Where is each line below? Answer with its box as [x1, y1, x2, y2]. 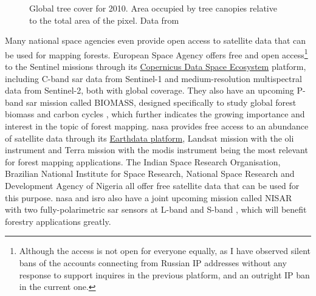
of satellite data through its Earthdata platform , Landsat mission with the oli [5, 131, 294, 144]
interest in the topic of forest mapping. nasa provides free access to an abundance [5, 120, 309, 132]
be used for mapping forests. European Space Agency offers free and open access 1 [5, 46, 308, 61]
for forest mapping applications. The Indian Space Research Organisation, [5, 155, 281, 168]
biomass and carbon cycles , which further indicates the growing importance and [5, 108, 305, 120]
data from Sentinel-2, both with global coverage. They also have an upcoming [5, 84, 294, 97]
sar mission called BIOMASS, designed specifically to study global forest [26, 95, 297, 108]
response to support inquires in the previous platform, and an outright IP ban [19, 268, 310, 281]
